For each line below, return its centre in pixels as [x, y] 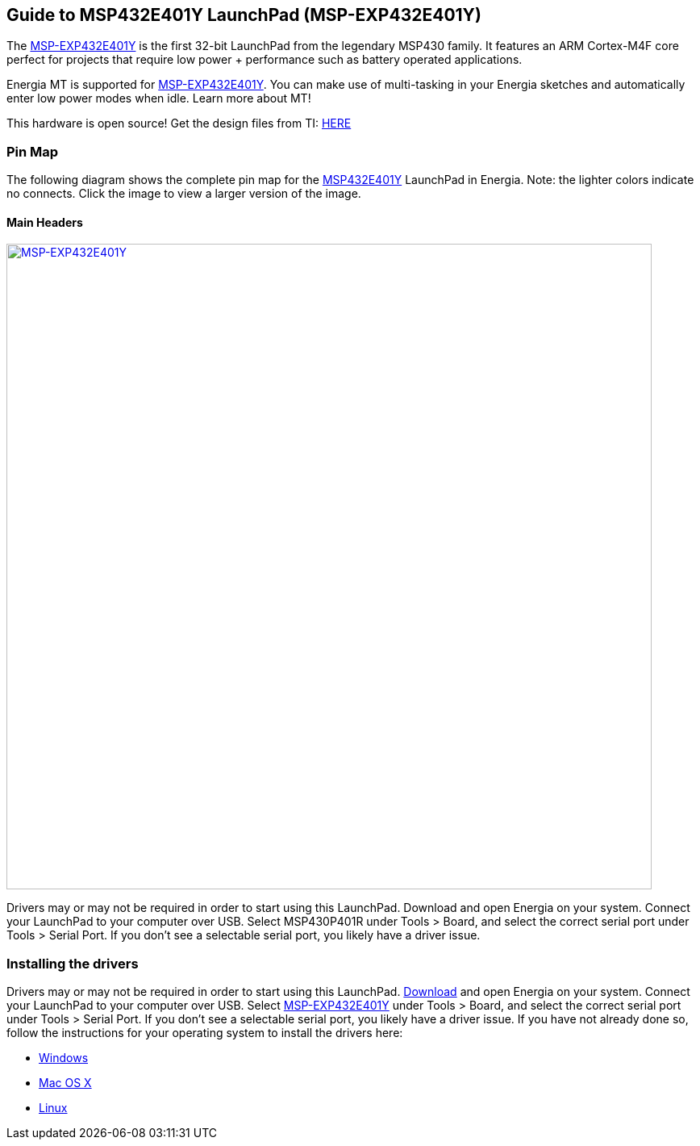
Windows [64, 1058]
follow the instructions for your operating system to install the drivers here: [205, 1033]
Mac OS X [65, 1083]
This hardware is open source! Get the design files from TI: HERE [179, 123]
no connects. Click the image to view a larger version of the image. [184, 194]
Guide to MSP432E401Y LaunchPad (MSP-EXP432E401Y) [244, 15]
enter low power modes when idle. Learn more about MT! [159, 98]
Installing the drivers [73, 963]
